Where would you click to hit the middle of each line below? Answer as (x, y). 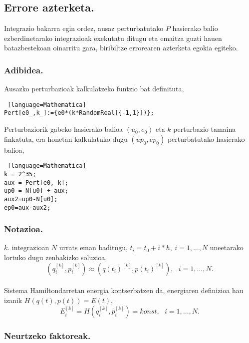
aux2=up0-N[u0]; (31, 199)
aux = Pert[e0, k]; (36, 182)
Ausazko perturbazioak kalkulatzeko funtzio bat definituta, (94, 89)
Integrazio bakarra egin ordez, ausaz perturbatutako (84, 28)
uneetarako (227, 247)
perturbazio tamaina (205, 129)
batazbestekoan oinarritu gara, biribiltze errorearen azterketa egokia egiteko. (121, 48)
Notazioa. (23, 229)
